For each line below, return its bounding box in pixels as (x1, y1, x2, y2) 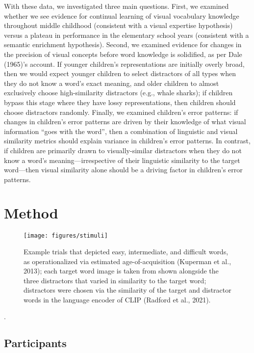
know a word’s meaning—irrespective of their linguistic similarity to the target (4, 155, 240, 165)
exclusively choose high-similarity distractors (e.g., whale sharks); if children (4, 87, 233, 98)
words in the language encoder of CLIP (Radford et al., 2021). (24, 295, 211, 305)
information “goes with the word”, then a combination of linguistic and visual (4, 126, 238, 136)
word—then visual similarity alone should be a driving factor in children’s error (4, 164, 243, 175)
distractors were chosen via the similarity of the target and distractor (24, 285, 231, 295)
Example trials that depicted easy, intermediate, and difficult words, (24, 246, 229, 257)
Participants (4, 335, 67, 350)
